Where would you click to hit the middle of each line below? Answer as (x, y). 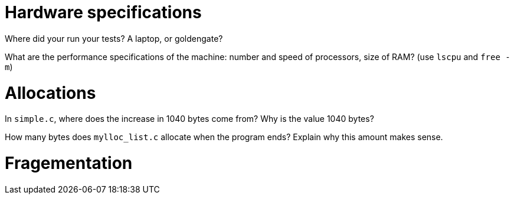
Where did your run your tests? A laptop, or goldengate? (114, 38)
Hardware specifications (103, 12)
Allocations (50, 93)
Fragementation (69, 163)
